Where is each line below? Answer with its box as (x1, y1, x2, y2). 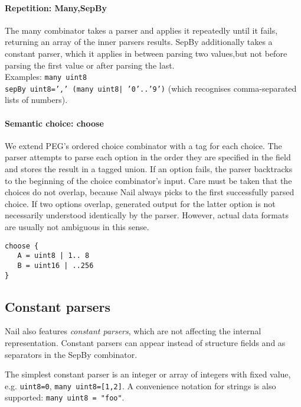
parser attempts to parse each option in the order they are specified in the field (5, 151, 291, 163)
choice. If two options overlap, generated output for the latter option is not (5, 197, 276, 209)
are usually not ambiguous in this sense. (5, 221, 149, 233)
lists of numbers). (5, 93, 68, 106)
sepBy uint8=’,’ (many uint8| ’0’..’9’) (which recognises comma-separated (5, 82, 297, 94)
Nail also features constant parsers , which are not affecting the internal (5, 325, 261, 337)
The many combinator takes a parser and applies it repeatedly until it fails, (5, 24, 278, 36)
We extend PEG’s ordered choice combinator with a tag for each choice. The (5, 139, 282, 151)
